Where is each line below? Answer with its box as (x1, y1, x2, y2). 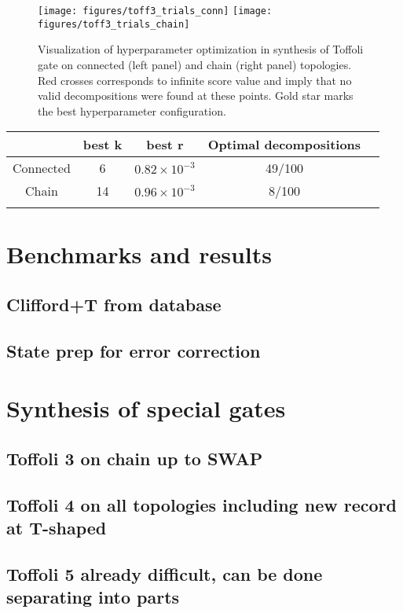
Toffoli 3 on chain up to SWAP (6, 446, 263, 470)
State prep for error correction (6, 338, 261, 362)
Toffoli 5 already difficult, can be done (6, 561, 323, 585)
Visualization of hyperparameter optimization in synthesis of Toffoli (38, 41, 364, 57)
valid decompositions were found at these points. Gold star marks (38, 87, 354, 104)
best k (82, 135, 123, 154)
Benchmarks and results (6, 238, 272, 270)
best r (146, 135, 184, 154)
